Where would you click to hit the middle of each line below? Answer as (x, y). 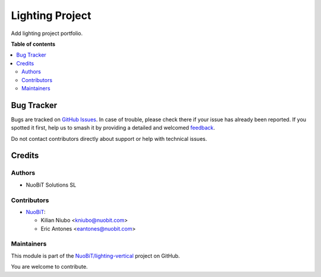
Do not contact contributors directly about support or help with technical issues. (109, 138)
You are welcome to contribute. (49, 267)
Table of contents (33, 44)
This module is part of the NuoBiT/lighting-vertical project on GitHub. (95, 256)
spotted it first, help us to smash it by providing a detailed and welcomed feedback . (113, 128)
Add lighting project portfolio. (47, 33)
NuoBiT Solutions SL (51, 185)
